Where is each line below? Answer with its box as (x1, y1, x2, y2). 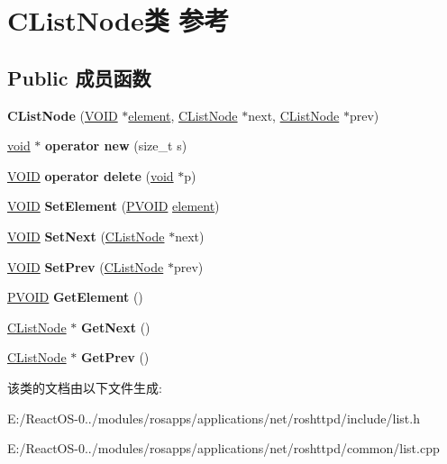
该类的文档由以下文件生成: (7, 378, 162, 396)
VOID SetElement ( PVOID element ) (7, 196, 220, 215)
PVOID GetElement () (7, 287, 143, 306)
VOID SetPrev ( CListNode (7, 257, 164, 276)
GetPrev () (80, 348, 150, 367)
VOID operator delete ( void (7, 166, 174, 185)
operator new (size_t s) (45, 136, 187, 155)
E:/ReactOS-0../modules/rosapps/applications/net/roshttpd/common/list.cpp (7, 439, 440, 458)
